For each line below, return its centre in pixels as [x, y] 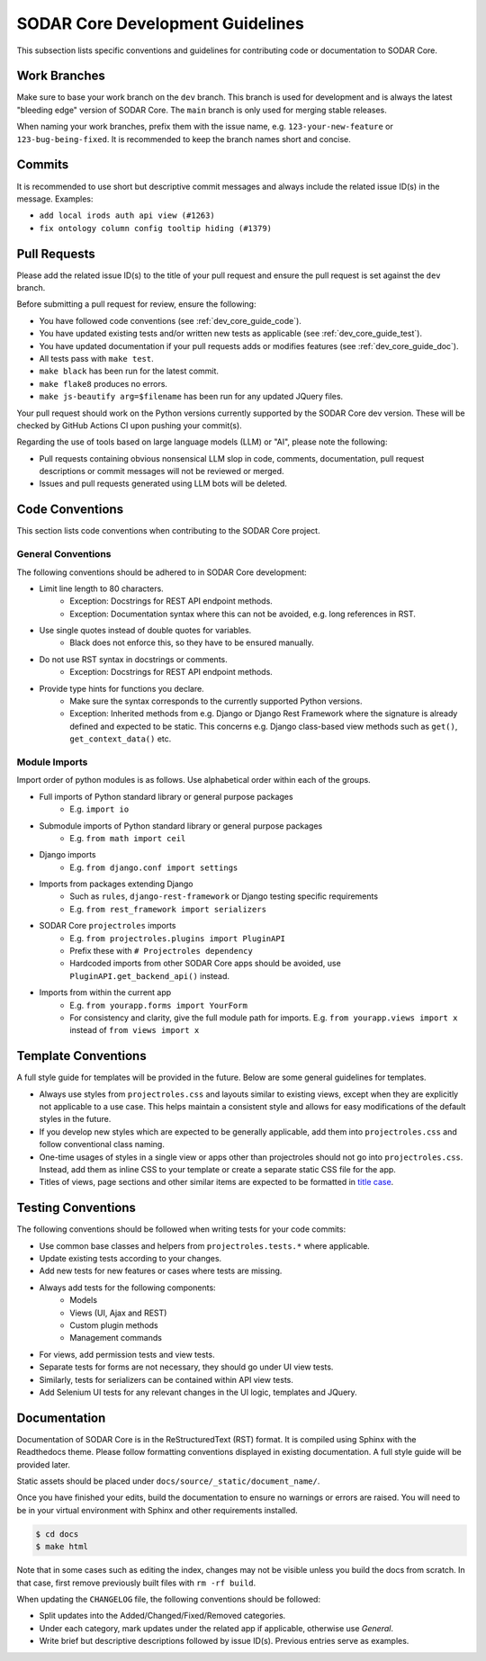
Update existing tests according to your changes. [130, 1259]
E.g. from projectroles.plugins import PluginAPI [178, 938]
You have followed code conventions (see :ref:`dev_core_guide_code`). [170, 320]
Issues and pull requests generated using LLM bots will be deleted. [163, 484]
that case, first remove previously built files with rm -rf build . [136, 1583]
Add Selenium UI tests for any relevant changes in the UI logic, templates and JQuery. [198, 1392]
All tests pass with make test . [96, 358]
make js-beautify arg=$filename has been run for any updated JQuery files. [191, 397]
